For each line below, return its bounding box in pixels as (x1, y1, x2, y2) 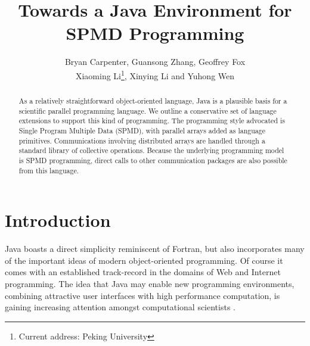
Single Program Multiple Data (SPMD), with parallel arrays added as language (18, 125, 266, 135)
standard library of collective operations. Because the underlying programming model (18, 145, 284, 155)
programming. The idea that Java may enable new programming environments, (5, 277, 294, 289)
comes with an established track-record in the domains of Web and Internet (5, 266, 281, 278)
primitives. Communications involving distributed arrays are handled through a (18, 135, 265, 145)
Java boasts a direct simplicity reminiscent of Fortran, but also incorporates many (5, 242, 305, 255)
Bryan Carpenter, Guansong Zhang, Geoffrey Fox (64, 55, 246, 68)
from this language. (18, 165, 79, 175)
